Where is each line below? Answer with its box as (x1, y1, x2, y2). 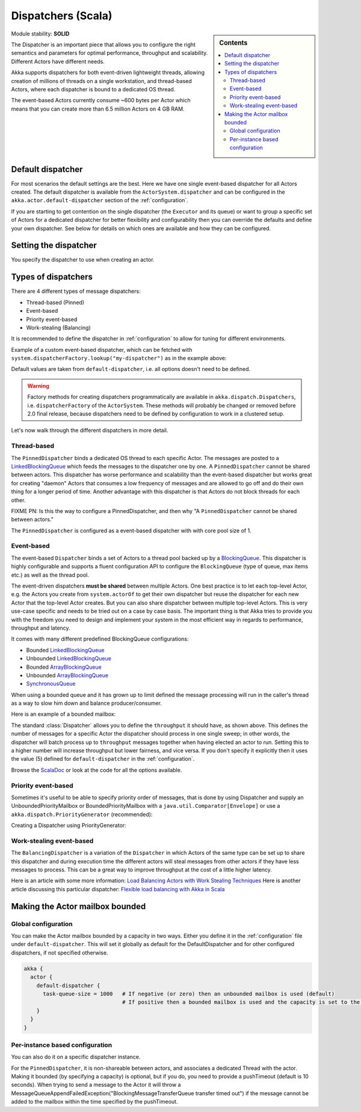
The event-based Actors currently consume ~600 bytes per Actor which (11, 97, 191, 104)
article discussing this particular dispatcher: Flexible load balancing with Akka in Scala (11, 885, 225, 892)
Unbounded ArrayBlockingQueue (26, 671, 108, 679)
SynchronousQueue (26, 680, 76, 687)
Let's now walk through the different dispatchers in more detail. (11, 427, 168, 434)
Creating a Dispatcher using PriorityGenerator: (11, 822, 126, 829)
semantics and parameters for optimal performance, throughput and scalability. (11, 49, 208, 57)
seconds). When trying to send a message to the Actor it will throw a (11, 1081, 181, 1089)
